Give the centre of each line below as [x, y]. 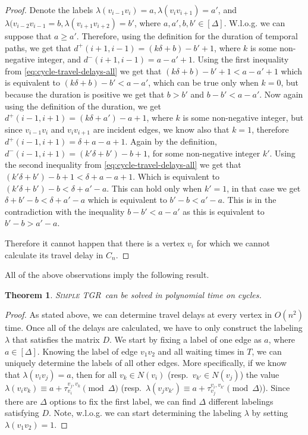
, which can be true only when [203, 82]
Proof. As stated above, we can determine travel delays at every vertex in [139, 314]
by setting [270, 413]
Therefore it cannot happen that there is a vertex [95, 242]
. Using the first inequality [241, 59]
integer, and [59, 59]
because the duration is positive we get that [85, 94]
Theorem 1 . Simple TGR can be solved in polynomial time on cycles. [133, 294]
